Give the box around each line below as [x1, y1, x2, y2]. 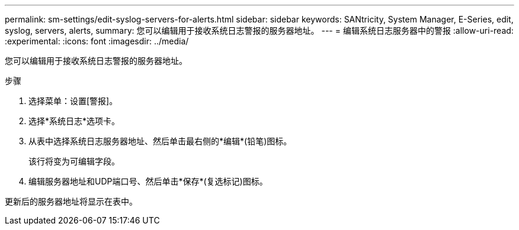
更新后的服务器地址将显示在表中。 [5, 196, 137, 206]
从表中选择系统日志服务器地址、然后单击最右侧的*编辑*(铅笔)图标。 [28, 136, 292, 146]
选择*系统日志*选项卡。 [28, 116, 120, 126]
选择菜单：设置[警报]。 [28, 96, 118, 106]
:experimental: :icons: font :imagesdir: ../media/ [5, 36, 189, 46]
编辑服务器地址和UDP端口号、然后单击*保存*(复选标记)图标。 [28, 176, 268, 186]
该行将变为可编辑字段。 [28, 156, 120, 166]
